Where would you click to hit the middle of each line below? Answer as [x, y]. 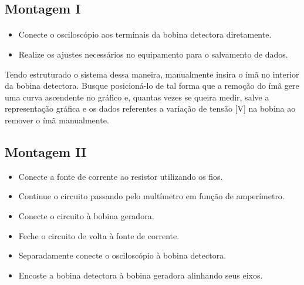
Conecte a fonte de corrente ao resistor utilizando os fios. [121, 176]
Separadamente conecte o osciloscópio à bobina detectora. [122, 255]
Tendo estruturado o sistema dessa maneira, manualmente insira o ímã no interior [152, 74]
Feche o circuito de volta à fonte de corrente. [99, 235]
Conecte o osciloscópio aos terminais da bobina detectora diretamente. [145, 34]
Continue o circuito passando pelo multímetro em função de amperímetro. [151, 196]
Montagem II [46, 151]
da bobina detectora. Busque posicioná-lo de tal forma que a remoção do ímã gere [152, 85]
